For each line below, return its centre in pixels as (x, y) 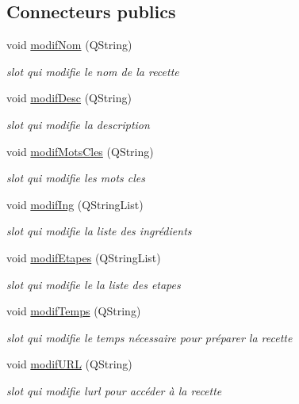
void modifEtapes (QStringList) (84, 257)
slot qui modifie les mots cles (76, 178)
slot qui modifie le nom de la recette (93, 71)
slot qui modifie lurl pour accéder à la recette (114, 390)
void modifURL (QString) (69, 364)
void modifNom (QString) (69, 45)
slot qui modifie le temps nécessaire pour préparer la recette (149, 337)
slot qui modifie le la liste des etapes (94, 284)
